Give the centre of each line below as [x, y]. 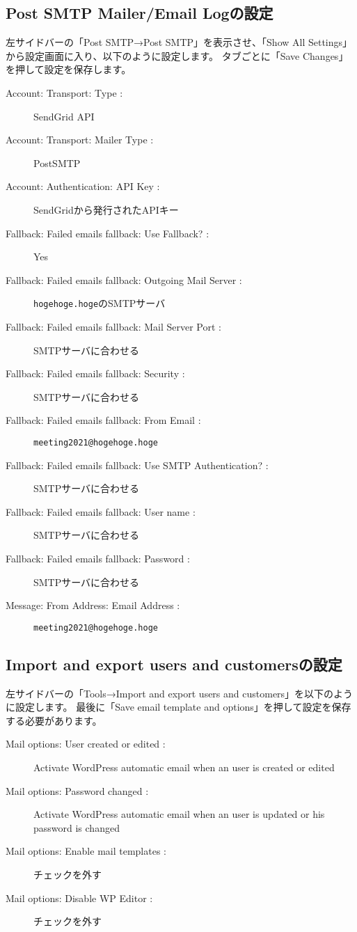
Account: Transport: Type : [64, 92]
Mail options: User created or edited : [86, 744]
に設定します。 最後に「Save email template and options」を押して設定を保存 [178, 707]
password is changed [77, 827]
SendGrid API [64, 116]
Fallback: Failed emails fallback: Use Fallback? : [108, 233]
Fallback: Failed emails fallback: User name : [101, 511]
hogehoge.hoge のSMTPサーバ [100, 303]
